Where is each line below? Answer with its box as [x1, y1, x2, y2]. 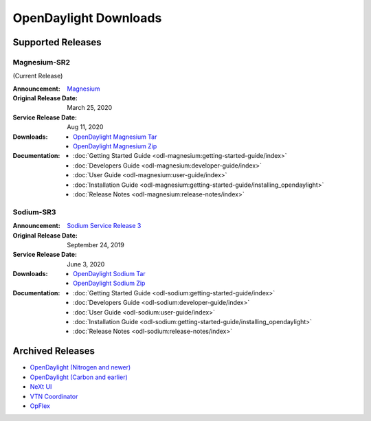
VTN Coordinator [30, 392, 78, 400]
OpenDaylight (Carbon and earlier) [30, 373, 128, 381]
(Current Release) [12, 72, 63, 80]
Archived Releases [12, 345, 95, 357]
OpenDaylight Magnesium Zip [73, 142, 157, 150]
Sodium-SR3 [12, 207, 56, 216]
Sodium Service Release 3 [67, 222, 142, 230]
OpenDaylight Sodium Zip [73, 279, 146, 288]
